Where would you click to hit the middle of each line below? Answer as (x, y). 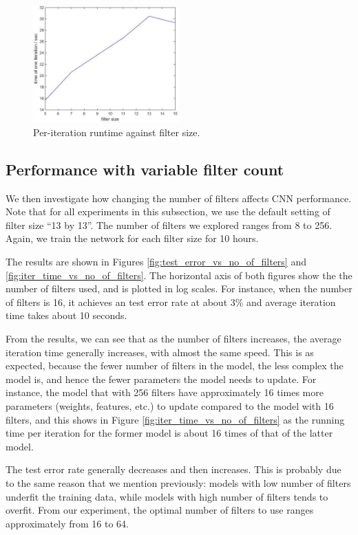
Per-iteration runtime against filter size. (117, 132)
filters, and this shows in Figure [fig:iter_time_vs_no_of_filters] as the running (175, 419)
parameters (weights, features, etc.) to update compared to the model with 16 (170, 405)
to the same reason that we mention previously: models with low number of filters (178, 482)
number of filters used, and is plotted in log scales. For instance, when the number (179, 288)
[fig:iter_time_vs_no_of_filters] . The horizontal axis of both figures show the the (179, 275)
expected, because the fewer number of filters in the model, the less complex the (175, 365)
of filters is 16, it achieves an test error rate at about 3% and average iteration (171, 302)
